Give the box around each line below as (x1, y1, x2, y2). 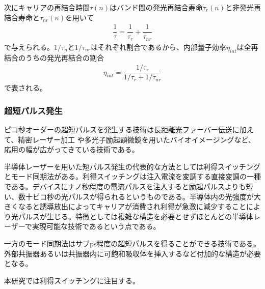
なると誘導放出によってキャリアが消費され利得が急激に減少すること (18, 201, 246, 212)
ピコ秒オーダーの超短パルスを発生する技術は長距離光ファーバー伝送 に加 (4, 124, 247, 135)
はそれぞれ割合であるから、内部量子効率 (91, 41, 226, 52)
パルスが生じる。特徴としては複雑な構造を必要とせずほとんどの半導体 (18, 211, 253, 221)
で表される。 (4, 82, 47, 93)
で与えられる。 (4, 41, 54, 52)
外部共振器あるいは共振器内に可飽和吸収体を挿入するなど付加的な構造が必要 (4, 248, 261, 258)
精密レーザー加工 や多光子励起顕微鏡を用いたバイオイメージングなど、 (18, 134, 255, 144)
